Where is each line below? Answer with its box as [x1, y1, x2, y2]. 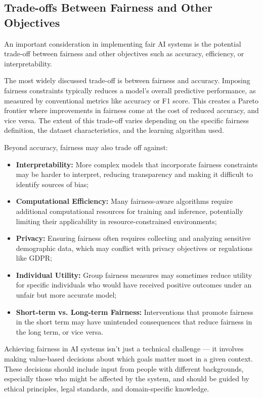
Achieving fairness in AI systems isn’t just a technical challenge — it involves [4, 343, 244, 354]
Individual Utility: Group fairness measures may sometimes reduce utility [16, 269, 252, 280]
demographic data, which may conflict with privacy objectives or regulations [16, 242, 253, 253]
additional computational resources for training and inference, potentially [16, 205, 243, 216]
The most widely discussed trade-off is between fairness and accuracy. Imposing [4, 75, 250, 86]
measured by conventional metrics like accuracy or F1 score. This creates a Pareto [4, 95, 259, 105]
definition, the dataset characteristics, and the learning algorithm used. [4, 125, 224, 135]
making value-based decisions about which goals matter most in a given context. [4, 353, 253, 364]
